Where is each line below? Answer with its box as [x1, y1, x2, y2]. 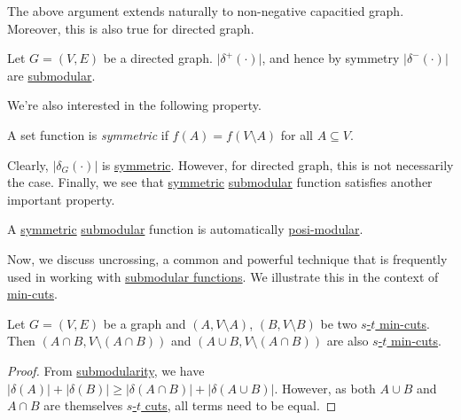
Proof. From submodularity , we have [7, 361, 205, 379]
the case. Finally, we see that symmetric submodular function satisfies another [7, 173, 433, 191]
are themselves [43, 396, 123, 415]
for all [280, 125, 314, 144]
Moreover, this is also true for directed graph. [7, 19, 254, 37]
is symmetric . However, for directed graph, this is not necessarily [101, 155, 454, 174]
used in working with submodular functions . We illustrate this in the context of [7, 267, 439, 285]
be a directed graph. [103, 49, 213, 67]
